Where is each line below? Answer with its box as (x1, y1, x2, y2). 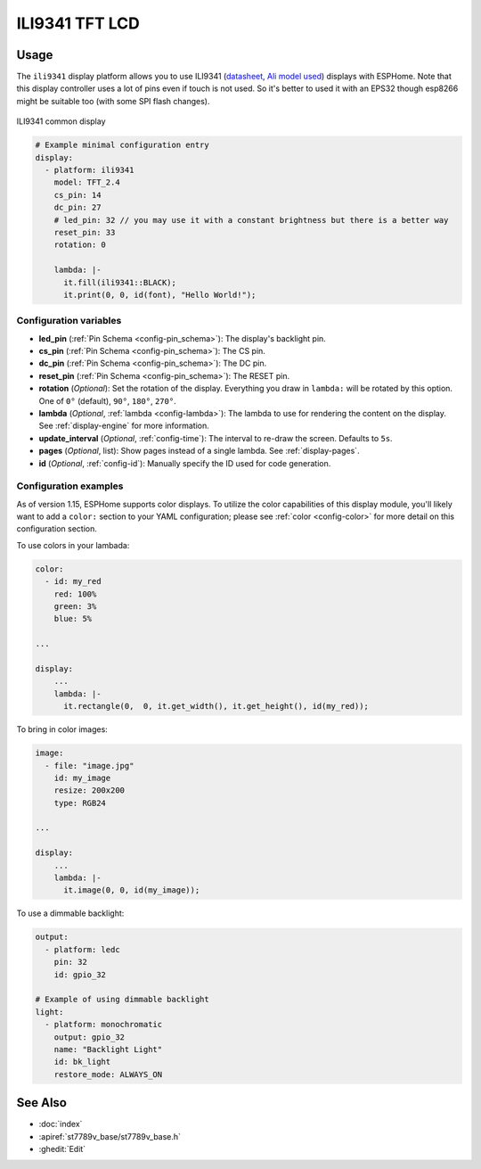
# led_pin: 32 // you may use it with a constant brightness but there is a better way (53, 215, 449, 225)
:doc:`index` (38, 1119, 83, 1130)
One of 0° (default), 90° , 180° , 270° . (38, 395, 177, 406)
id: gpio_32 (53, 969, 107, 980)
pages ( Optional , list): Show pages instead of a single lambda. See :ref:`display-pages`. (38, 446, 360, 457)
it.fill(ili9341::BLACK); (63, 277, 177, 287)
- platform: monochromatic (45, 1019, 163, 1030)
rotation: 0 (53, 240, 107, 250)
